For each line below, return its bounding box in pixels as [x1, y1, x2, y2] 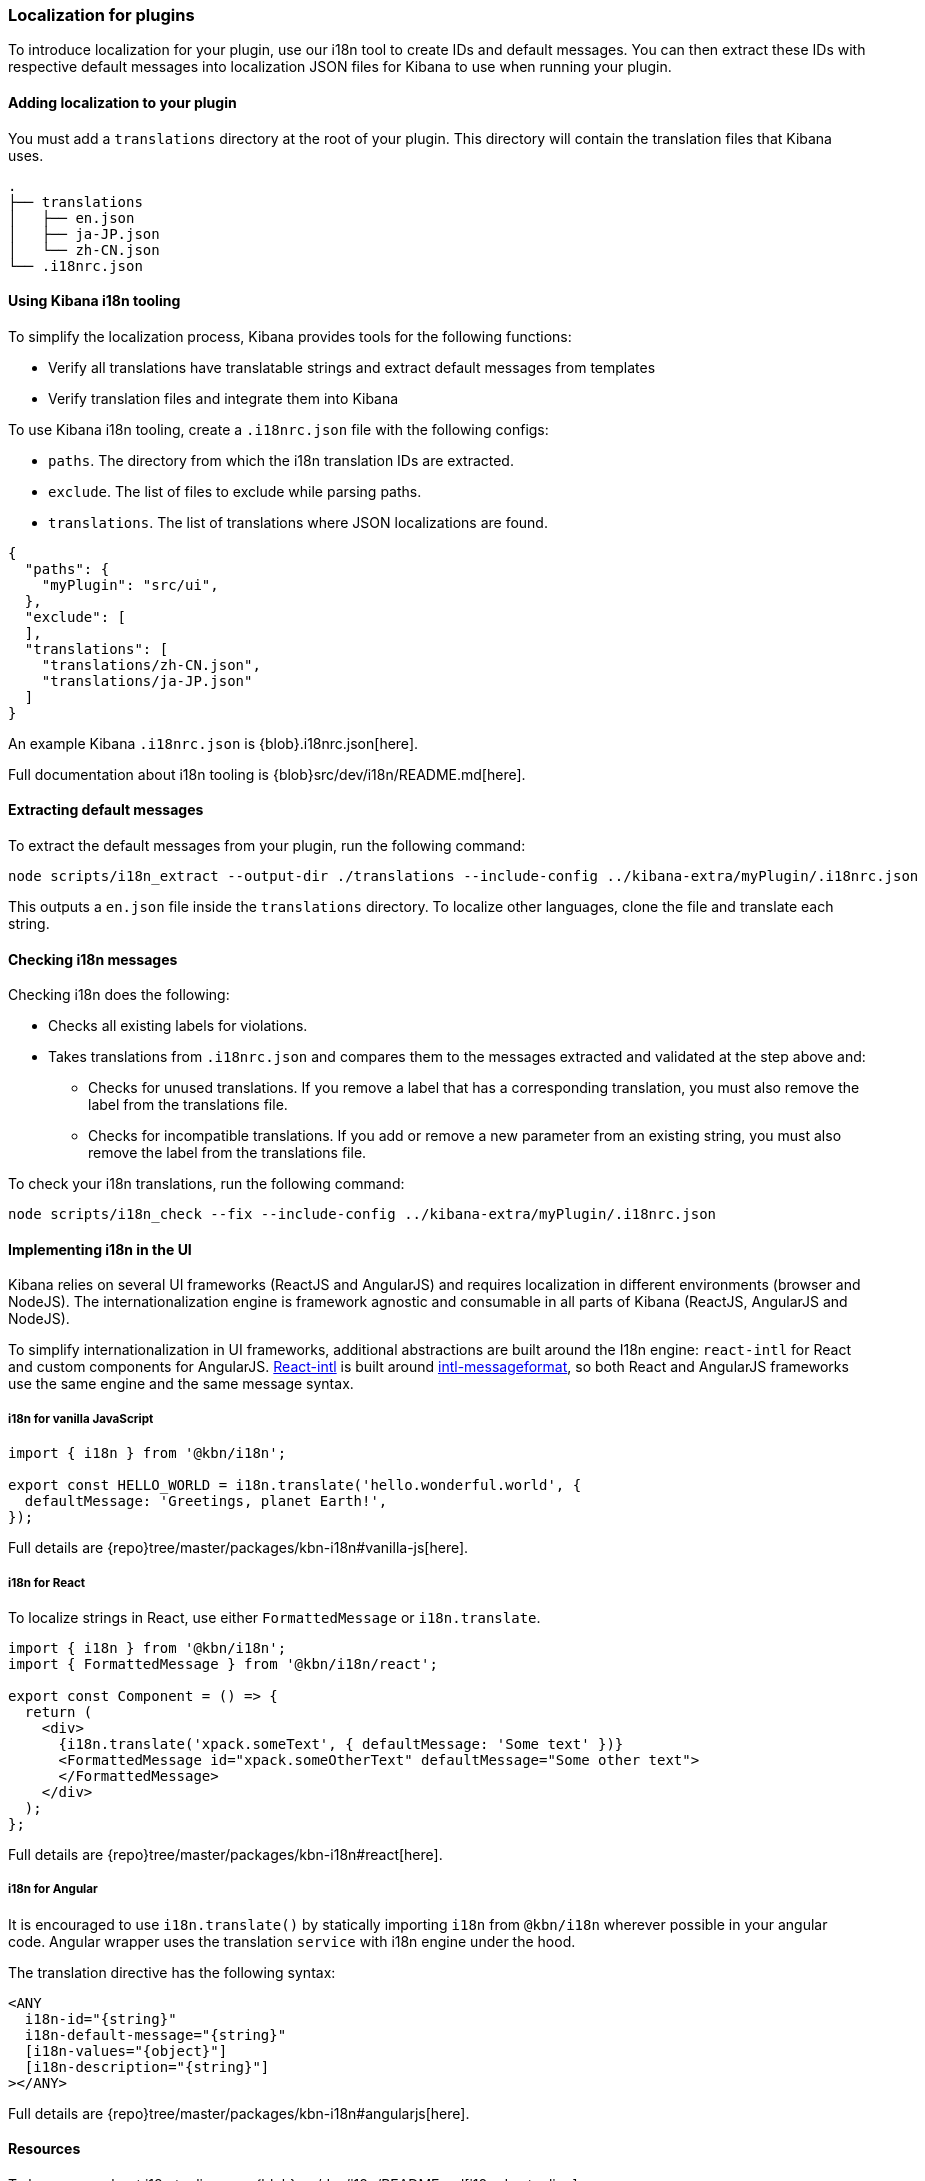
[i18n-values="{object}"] [24, 2042, 228, 2059]
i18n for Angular [8, 1882, 98, 1897]
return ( [24, 1704, 93, 1721]
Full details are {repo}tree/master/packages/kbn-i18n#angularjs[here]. [8, 2104, 470, 2122]
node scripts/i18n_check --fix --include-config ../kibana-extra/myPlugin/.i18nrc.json [8, 1206, 717, 1223]
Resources [8, 2140, 81, 2158]
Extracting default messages [8, 801, 204, 819]
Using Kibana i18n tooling [8, 292, 181, 310]
